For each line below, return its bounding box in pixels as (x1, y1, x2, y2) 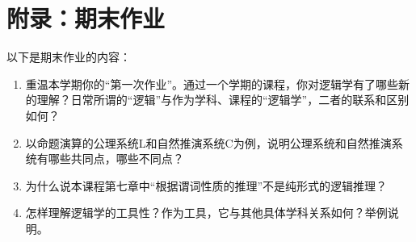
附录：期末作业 (6, 2, 166, 35)
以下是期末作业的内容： (6, 48, 131, 65)
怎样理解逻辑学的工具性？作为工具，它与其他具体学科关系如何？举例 (25, 204, 388, 221)
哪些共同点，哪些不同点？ (48, 150, 184, 167)
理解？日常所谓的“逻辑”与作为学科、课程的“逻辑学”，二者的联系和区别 (36, 91, 410, 108)
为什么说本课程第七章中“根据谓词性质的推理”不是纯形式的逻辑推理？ (25, 177, 388, 194)
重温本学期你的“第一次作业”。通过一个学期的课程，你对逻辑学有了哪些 (25, 75, 399, 92)
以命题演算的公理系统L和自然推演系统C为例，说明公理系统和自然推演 (25, 134, 392, 151)
